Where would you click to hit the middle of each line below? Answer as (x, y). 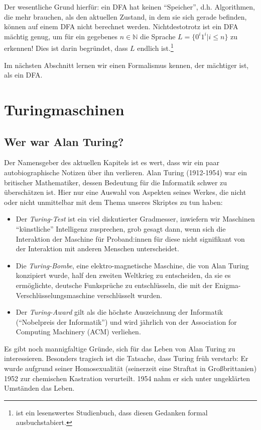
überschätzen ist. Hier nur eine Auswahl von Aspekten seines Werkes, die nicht (125, 192)
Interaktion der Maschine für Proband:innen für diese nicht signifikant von (130, 238)
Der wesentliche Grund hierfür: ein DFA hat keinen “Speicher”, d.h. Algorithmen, (129, 7)
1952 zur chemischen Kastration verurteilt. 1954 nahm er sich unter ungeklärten (127, 378)
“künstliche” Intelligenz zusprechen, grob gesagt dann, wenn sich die (121, 228)
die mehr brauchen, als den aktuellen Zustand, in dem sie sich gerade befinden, (125, 16)
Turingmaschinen (64, 109)
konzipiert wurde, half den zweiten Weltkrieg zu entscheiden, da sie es (123, 275)
